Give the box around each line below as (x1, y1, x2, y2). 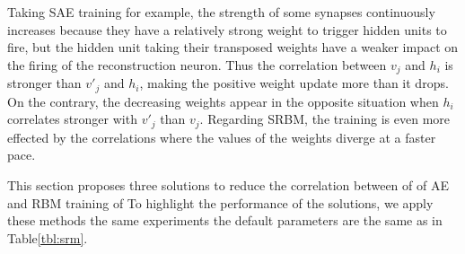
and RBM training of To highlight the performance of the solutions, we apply (7, 193, 434, 212)
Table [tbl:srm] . (7, 228, 88, 247)
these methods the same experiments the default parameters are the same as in (7, 211, 443, 230)
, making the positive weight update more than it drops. (139, 74, 449, 92)
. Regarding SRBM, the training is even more (199, 109, 451, 128)
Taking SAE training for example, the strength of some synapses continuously (7, 3, 435, 21)
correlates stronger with (7, 109, 137, 128)
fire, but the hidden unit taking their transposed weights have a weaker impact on (7, 38, 459, 57)
